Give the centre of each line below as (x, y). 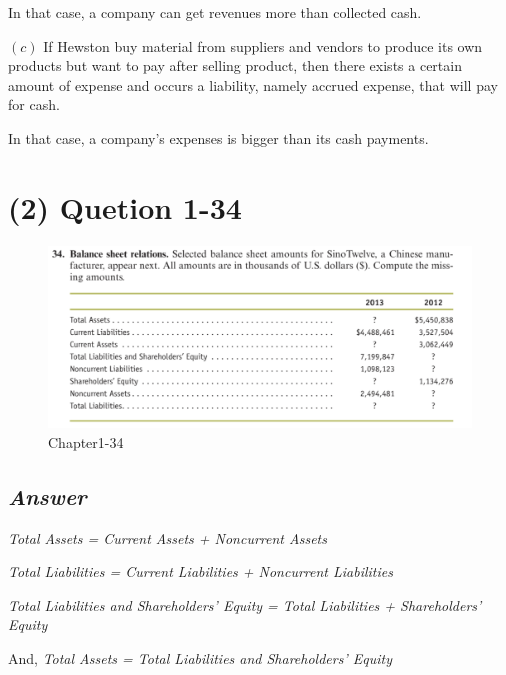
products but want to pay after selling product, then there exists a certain (235, 65)
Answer (47, 495)
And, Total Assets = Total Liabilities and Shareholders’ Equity (200, 658)
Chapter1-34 (86, 441)
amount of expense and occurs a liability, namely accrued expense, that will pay (253, 84)
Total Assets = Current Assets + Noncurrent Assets (167, 537)
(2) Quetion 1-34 (125, 206)
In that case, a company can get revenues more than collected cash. (215, 12)
